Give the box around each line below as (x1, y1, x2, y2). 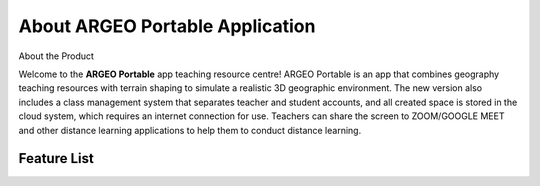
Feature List (18, 150, 94, 167)
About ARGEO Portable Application (18, 15, 316, 37)
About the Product (18, 50, 95, 62)
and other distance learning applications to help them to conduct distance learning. (18, 124, 362, 136)
